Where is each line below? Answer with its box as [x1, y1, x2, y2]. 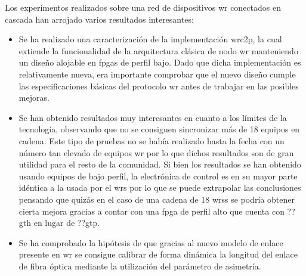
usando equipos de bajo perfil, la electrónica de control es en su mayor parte [18, 169, 298, 182]
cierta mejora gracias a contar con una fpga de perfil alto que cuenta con [18, 204, 285, 217]
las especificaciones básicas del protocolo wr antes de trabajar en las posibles [18, 79, 299, 92]
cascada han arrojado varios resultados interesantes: [5, 13, 194, 25]
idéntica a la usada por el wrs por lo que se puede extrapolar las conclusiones [18, 181, 301, 194]
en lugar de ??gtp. [33, 216, 100, 229]
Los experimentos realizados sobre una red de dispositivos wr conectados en [5, 1, 281, 13]
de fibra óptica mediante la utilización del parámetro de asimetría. [18, 259, 261, 272]
